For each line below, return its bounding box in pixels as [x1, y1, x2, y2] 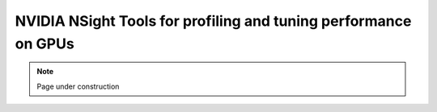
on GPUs [15, 35, 74, 52]
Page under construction [36, 81, 120, 91]
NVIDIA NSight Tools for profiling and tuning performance [15, 12, 412, 30]
